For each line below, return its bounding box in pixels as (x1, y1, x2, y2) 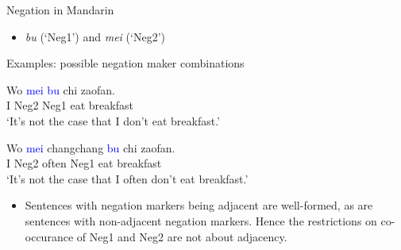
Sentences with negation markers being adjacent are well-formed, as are (25, 197, 373, 213)
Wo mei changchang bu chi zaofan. (6, 139, 175, 156)
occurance (25, 228, 74, 244)
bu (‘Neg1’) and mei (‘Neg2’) (25, 28, 165, 44)
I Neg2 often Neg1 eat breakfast (6, 155, 162, 171)
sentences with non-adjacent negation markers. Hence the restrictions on (25, 212, 377, 229)
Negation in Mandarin (6, 2, 114, 17)
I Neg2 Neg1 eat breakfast (6, 97, 133, 113)
